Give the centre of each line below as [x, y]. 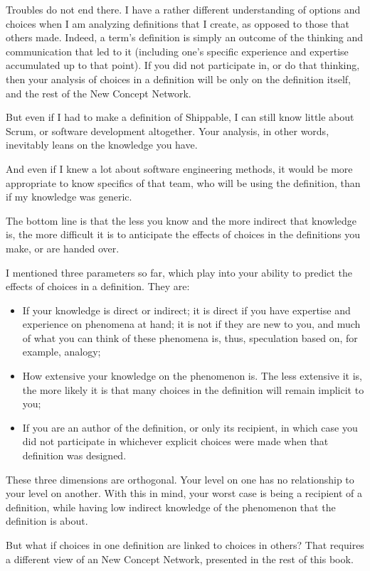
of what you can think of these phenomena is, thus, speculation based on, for [190, 337]
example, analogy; [62, 352]
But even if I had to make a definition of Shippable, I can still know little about [180, 117]
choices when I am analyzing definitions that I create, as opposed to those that [178, 23]
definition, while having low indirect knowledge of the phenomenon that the [171, 507]
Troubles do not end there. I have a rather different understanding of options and [183, 9]
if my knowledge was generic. [69, 197]
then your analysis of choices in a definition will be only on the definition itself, [178, 79]
